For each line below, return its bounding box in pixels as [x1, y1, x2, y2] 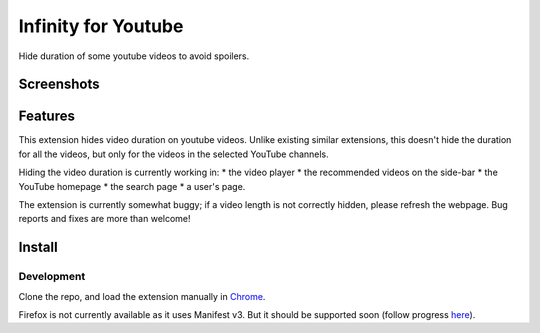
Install [18, 239, 59, 256]
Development [18, 270, 86, 284]
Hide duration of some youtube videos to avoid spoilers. [18, 50, 250, 62]
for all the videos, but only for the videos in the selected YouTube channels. [18, 148, 329, 160]
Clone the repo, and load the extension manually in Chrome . [18, 290, 266, 302]
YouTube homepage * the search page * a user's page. [18, 180, 246, 192]
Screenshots [18, 76, 100, 93]
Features [18, 108, 75, 125]
